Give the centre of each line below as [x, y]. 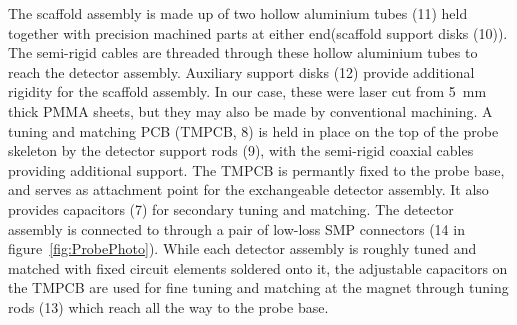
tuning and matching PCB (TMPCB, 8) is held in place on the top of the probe [253, 130]
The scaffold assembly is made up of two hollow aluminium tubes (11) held [238, 13]
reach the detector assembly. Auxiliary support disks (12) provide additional [241, 71]
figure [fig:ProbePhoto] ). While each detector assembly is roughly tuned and [242, 248]
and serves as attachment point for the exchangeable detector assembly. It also [248, 189]
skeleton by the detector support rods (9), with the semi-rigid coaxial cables [241, 150]
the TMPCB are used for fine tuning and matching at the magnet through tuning [258, 287]
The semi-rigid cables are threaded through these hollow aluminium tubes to [243, 52]
